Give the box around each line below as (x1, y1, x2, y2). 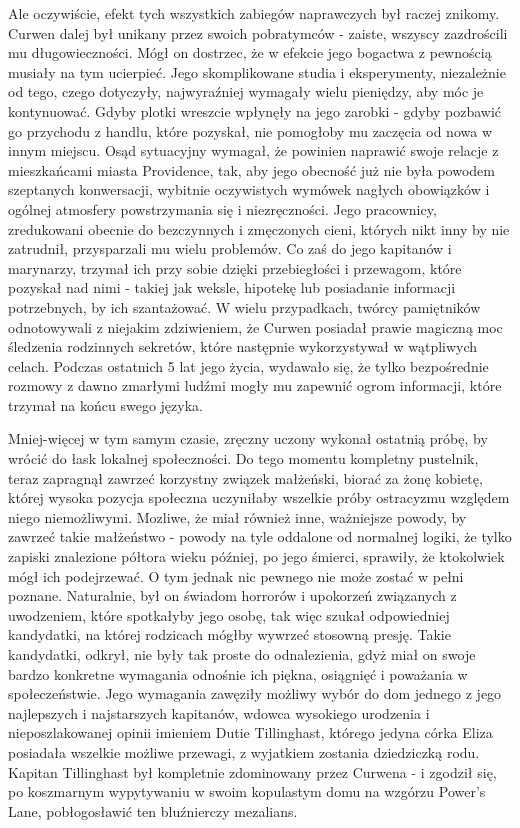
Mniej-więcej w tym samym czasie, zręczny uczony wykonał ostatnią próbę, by (8, 428, 488, 449)
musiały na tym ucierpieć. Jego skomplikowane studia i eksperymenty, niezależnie (8, 61, 506, 82)
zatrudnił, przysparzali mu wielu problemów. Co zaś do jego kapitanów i (8, 238, 452, 259)
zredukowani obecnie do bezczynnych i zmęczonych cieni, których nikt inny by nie (8, 218, 510, 239)
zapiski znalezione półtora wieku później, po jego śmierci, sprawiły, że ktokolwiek (8, 546, 505, 567)
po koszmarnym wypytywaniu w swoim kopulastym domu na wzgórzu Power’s (8, 781, 486, 802)
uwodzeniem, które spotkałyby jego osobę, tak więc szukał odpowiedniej (8, 604, 450, 625)
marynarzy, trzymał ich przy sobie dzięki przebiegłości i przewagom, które (8, 257, 462, 278)
